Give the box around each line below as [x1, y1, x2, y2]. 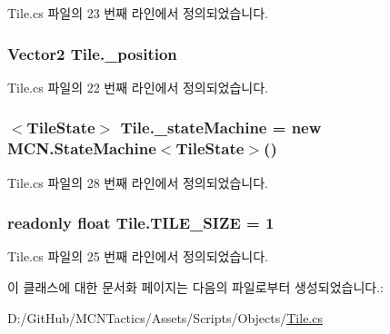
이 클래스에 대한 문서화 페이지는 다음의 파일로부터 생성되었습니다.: [7, 277, 384, 296]
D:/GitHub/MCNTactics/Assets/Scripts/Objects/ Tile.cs [7, 308, 323, 327]
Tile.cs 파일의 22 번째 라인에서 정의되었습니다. [7, 77, 269, 96]
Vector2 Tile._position [7, 42, 177, 64]
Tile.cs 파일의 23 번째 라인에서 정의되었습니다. [7, 4, 269, 22]
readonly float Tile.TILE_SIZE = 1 [7, 211, 275, 234]
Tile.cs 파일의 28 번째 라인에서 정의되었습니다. [7, 172, 269, 192]
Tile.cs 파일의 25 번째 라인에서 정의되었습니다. [7, 247, 269, 266]
